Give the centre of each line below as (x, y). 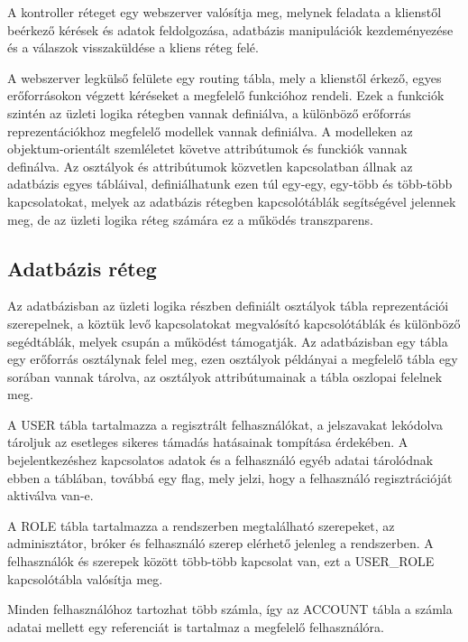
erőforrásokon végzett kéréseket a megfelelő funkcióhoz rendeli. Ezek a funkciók (226, 95)
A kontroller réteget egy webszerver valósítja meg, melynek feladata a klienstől (225, 12)
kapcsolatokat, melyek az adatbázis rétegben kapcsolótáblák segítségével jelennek (232, 201)
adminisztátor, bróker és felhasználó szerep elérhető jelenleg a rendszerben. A (220, 543)
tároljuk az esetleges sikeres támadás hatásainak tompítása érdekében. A (208, 442)
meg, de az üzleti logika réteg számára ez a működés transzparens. (190, 219)
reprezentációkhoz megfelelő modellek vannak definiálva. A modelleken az (210, 130)
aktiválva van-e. (50, 495)
